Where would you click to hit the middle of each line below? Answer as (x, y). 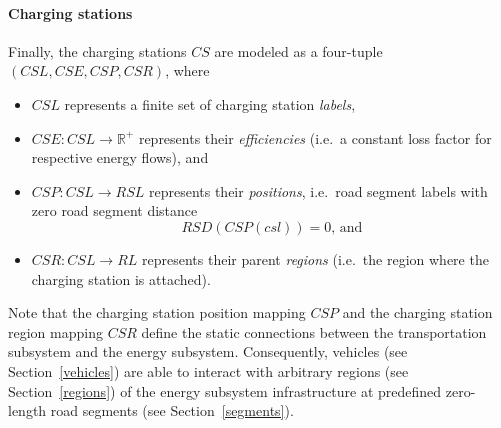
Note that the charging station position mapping (157, 312)
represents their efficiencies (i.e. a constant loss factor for (315, 137)
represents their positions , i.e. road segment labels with (318, 190)
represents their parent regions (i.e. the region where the (315, 258)
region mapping (55, 331)
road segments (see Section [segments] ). (172, 410)
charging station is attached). (121, 278)
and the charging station (417, 312)
